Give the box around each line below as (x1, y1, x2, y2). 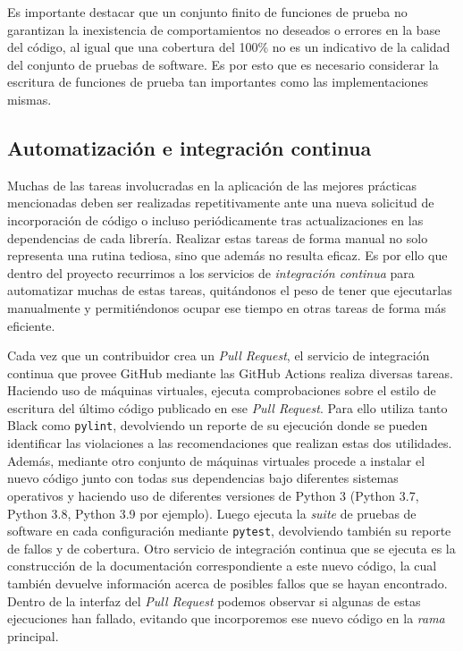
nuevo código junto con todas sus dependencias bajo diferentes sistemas (7, 469, 399, 487)
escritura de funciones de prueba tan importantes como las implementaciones (7, 72, 429, 91)
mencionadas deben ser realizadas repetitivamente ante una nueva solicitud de (7, 193, 434, 212)
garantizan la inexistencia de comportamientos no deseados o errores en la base (7, 20, 441, 38)
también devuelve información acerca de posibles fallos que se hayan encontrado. (7, 573, 448, 592)
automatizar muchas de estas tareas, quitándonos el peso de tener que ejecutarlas (7, 281, 452, 300)
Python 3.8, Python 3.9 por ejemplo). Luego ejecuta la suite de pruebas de (7, 503, 417, 522)
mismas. (7, 89, 52, 108)
